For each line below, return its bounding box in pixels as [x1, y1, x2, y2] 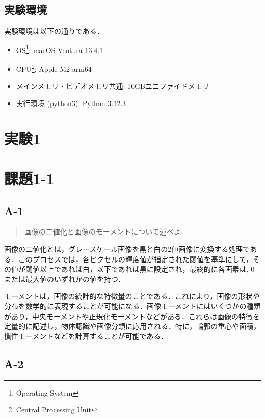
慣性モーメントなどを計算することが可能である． [4, 330, 168, 341]
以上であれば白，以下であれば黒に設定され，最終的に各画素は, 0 [39, 264, 255, 274]
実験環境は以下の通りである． [4, 25, 104, 36]
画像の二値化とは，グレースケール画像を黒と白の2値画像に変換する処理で [4, 244, 250, 254]
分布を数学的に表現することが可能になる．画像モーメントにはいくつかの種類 [4, 301, 261, 311]
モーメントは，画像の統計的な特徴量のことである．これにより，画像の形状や [4, 291, 260, 301]
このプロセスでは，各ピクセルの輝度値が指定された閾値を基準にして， [18, 253, 253, 264]
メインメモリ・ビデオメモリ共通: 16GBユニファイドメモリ [16, 81, 209, 91]
